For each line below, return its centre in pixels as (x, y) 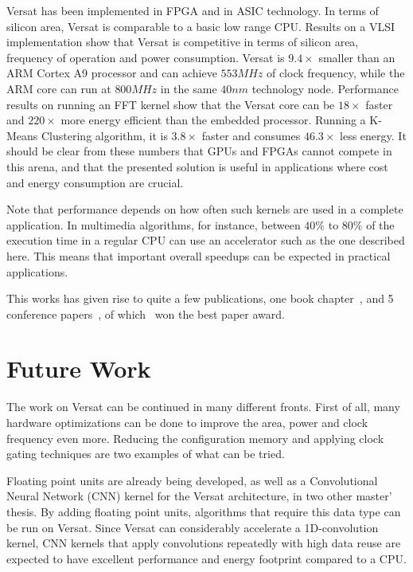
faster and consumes (251, 135)
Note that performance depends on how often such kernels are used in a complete (205, 209)
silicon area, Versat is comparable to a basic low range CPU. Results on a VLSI (201, 26)
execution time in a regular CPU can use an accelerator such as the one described (206, 240)
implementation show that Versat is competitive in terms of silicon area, (183, 42)
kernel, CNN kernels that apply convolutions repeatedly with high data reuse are (204, 543)
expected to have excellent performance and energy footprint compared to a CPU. (206, 558)
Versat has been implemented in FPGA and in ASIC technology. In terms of (193, 10)
